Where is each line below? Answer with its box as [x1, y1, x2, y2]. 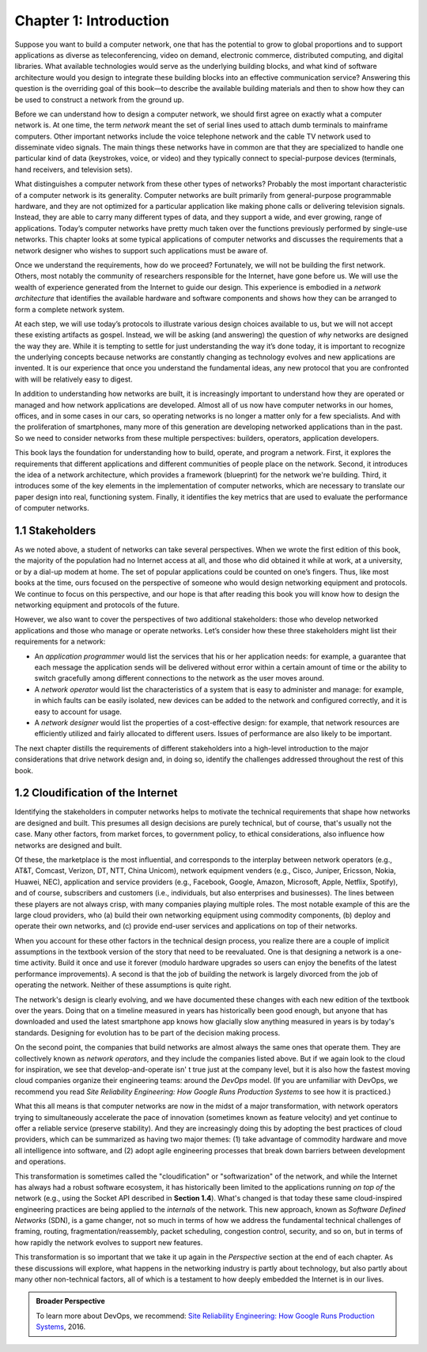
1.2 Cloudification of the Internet [14, 786, 178, 799]
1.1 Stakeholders [14, 523, 96, 537]
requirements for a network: [14, 637, 106, 647]
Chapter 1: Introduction [14, 12, 170, 29]
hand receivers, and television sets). [14, 165, 133, 174]
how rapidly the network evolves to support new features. [14, 1237, 203, 1247]
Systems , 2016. [36, 1322, 86, 1331]
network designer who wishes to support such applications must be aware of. [14, 245, 268, 255]
